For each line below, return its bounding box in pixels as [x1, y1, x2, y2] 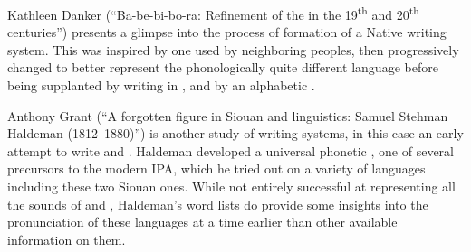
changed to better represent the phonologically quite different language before [7, 58, 438, 77]
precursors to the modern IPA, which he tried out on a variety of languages [7, 159, 426, 178]
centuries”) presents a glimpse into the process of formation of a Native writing [7, 23, 447, 42]
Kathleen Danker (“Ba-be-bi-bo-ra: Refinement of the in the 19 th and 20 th [7, 3, 419, 23]
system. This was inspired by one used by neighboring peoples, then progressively [7, 40, 459, 59]
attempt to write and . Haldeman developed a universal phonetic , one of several [7, 141, 454, 160]
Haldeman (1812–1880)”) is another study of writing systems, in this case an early [7, 124, 464, 143]
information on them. [7, 229, 126, 248]
